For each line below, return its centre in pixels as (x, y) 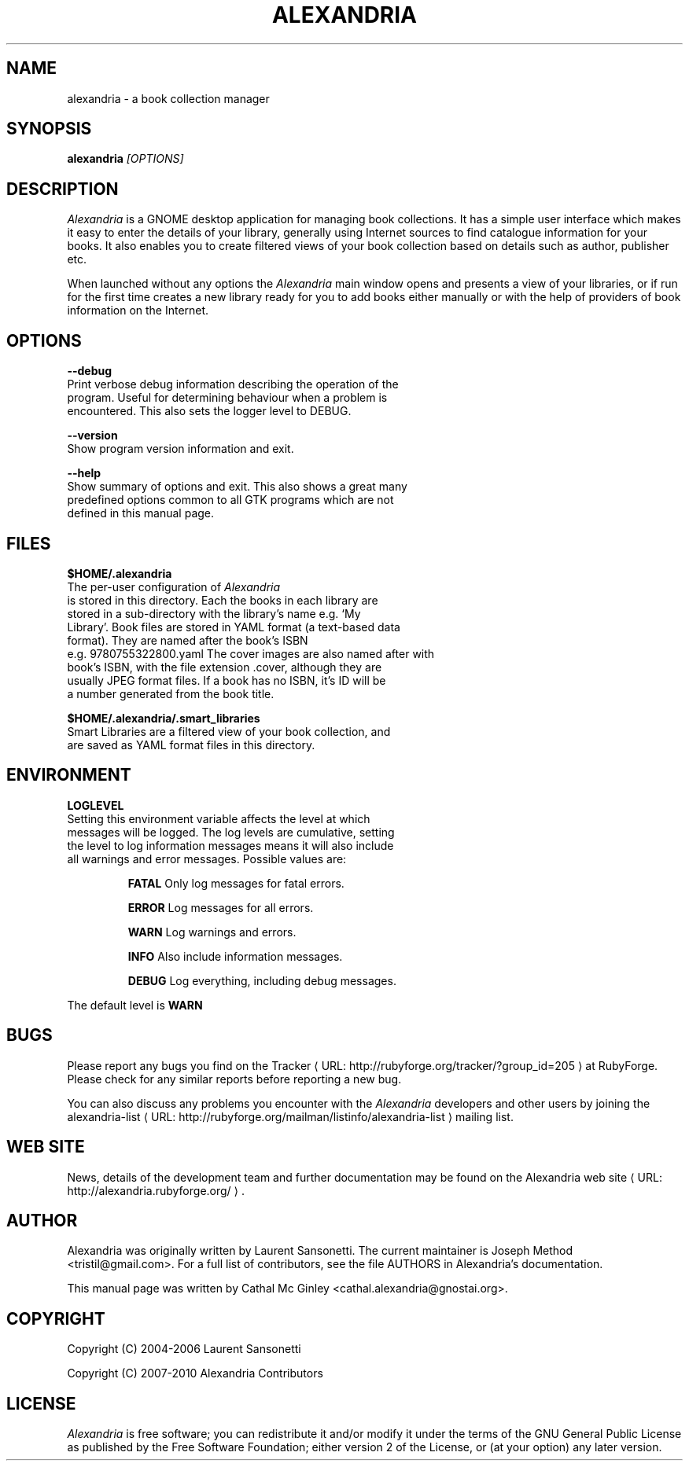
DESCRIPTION (63, 189)
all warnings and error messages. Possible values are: (207, 859)
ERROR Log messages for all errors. (221, 907)
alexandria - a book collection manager (168, 98)
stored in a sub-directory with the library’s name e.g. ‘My (214, 613)
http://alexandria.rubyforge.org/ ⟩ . (156, 1190)
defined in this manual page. (141, 513)
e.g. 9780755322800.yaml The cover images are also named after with (251, 653)
